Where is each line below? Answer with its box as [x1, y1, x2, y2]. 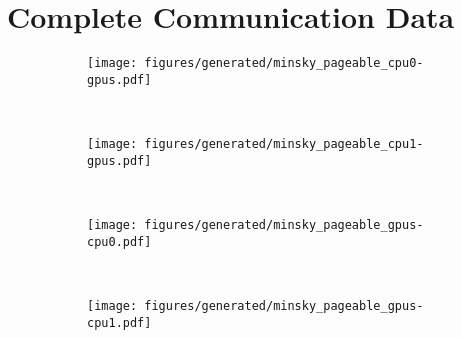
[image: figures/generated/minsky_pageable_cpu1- [87, 137, 424, 152]
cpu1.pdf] [87, 315, 152, 330]
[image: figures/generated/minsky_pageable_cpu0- [87, 56, 424, 71]
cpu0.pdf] [87, 234, 152, 249]
